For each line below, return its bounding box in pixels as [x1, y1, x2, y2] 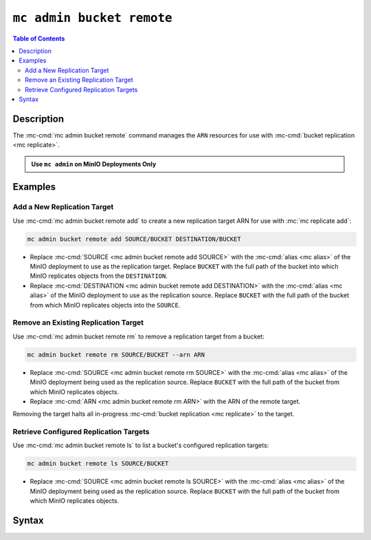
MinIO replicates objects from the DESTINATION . [30, 272, 168, 280]
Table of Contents [12, 34, 65, 43]
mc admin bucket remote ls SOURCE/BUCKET [27, 460, 169, 468]
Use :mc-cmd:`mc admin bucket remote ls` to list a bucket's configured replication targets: [12, 441, 269, 450]
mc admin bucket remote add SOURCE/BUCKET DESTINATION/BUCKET [27, 235, 241, 243]
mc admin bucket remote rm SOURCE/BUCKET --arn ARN [27, 351, 205, 358]
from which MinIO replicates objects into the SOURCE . [30, 301, 181, 309]
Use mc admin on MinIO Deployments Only [31, 160, 157, 168]
